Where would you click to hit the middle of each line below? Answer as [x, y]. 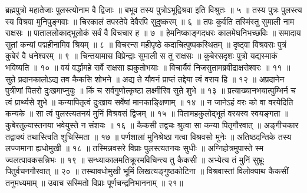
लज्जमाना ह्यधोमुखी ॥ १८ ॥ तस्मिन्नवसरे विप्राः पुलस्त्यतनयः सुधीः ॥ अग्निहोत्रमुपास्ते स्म [135, 148]
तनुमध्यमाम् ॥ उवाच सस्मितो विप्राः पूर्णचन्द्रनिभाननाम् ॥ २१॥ [94, 182]
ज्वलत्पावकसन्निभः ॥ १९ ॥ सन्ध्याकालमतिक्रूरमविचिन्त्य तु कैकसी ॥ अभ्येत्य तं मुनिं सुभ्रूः [135, 159]
